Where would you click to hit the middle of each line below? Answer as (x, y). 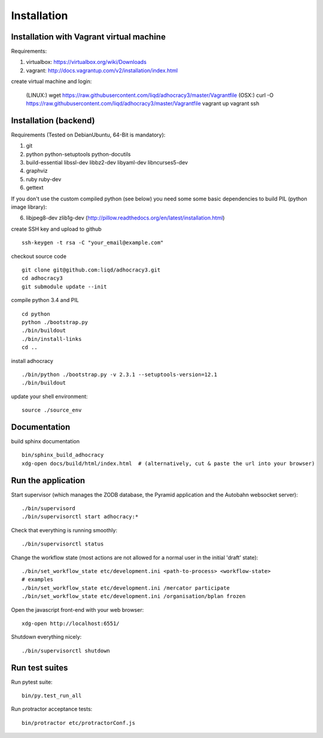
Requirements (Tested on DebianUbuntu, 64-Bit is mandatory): (88, 135)
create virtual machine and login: (51, 81)
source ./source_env (52, 410)
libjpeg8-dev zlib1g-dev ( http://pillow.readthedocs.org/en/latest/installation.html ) (125, 218)
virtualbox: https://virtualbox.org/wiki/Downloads (86, 62)
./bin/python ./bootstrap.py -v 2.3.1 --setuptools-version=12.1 (120, 374)
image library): (29, 207)
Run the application (48, 481)
